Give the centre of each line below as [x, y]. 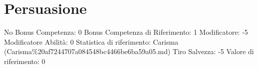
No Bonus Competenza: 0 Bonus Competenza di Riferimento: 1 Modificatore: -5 [126, 32]
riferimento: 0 [25, 61]
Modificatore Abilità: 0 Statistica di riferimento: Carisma [91, 41]
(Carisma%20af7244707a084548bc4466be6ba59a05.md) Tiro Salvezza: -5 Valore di [129, 51]
